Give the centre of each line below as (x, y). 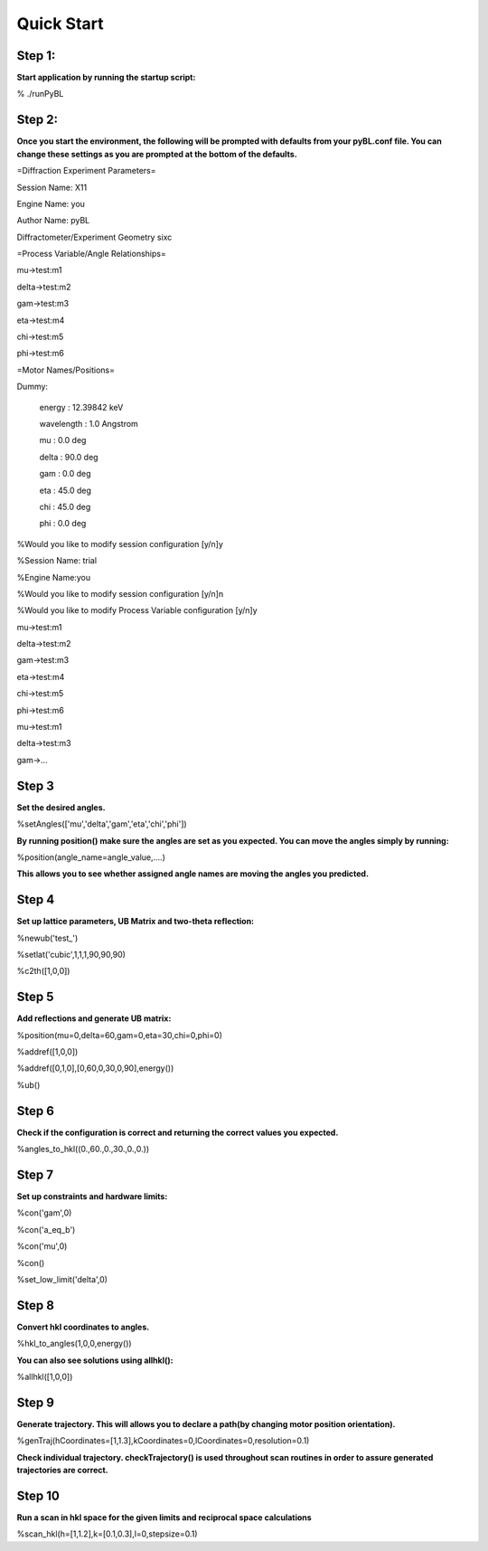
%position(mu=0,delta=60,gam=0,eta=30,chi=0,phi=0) (120, 1035)
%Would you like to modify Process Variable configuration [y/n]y (137, 610)
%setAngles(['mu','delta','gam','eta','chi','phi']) (102, 824)
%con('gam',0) (44, 1213)
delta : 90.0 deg (69, 457)
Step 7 (35, 1174)
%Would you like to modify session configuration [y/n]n (120, 593)
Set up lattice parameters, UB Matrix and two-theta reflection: (136, 922)
